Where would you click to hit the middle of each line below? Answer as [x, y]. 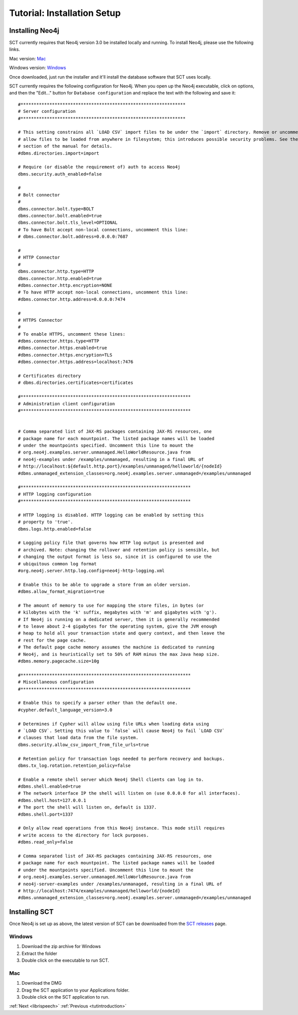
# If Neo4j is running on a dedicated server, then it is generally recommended [119, 619]
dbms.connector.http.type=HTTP [56, 272]
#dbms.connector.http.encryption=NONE [65, 285]
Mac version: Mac [28, 58]
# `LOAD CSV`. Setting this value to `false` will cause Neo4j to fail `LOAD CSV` [121, 731]
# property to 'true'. [46, 522]
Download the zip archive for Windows [61, 946]
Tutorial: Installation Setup [65, 13]
